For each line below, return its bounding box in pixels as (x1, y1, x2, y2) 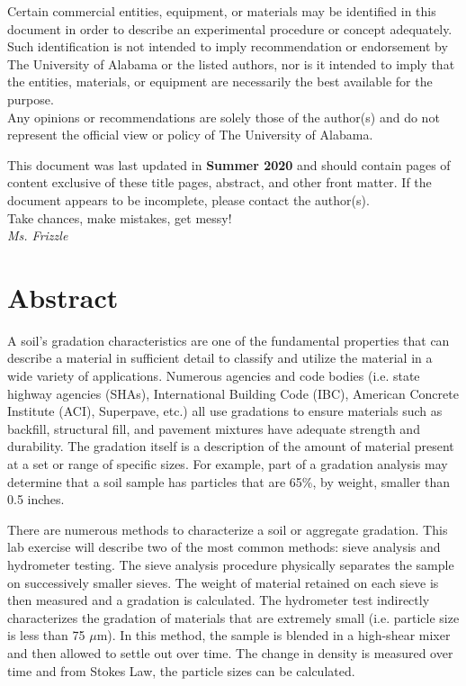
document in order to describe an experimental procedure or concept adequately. (7, 19, 453, 38)
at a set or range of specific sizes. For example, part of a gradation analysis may (7, 455, 448, 473)
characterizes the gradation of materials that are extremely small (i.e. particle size (7, 608, 460, 627)
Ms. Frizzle (7, 226, 68, 245)
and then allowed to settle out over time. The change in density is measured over (7, 643, 453, 662)
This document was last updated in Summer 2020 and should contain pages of (7, 155, 451, 174)
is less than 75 (7, 626, 85, 645)
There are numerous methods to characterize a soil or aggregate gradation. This (7, 519, 448, 538)
